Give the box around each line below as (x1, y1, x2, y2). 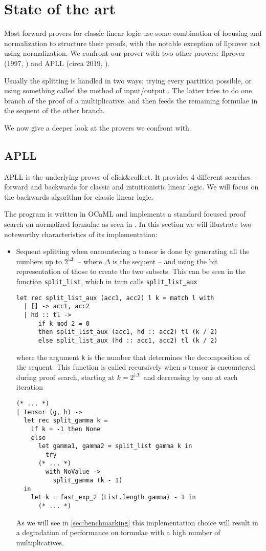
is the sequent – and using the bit (113, 256, 218, 266)
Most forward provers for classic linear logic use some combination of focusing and (4, 28, 262, 38)
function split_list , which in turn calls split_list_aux (16, 276, 197, 287)
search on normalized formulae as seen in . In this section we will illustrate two (4, 219, 252, 229)
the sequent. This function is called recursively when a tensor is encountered (16, 362, 255, 372)
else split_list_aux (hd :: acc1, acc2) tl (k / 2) (38, 336, 218, 344)
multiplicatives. (16, 537, 64, 547)
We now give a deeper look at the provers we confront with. (4, 122, 191, 133)
